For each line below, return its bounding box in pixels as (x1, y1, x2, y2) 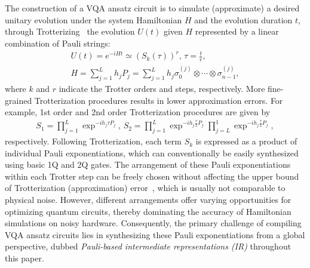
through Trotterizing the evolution (5, 25, 135, 38)
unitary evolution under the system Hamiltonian (5, 13, 182, 26)
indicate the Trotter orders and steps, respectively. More (59, 82, 265, 94)
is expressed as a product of (195, 135, 297, 147)
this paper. (5, 252, 44, 264)
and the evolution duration (194, 13, 293, 26)
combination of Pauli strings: (5, 36, 111, 49)
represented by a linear (195, 25, 279, 38)
